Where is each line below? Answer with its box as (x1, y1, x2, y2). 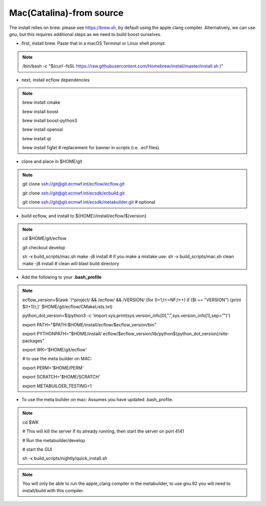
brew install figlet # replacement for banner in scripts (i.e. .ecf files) (22, 145, 160, 151)
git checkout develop (22, 244, 66, 251)
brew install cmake (22, 99, 61, 105)
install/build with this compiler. (22, 487, 84, 493)
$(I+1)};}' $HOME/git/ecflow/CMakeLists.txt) (22, 304, 113, 310)
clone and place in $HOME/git (21, 158, 83, 164)
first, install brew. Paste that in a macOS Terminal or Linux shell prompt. (21, 40, 166, 46)
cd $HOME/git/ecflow (22, 235, 66, 241)
